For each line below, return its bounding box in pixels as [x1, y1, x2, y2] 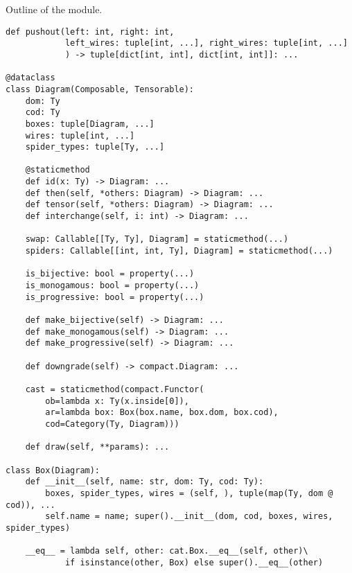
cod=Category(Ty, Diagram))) [45, 418, 179, 429]
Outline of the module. [6, 2, 103, 16]
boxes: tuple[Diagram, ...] [25, 118, 155, 129]
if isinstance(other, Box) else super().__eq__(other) [64, 557, 324, 567]
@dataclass [6, 73, 55, 83]
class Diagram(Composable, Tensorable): [6, 84, 195, 94]
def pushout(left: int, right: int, [6, 26, 175, 37]
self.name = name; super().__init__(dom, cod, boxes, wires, [45, 511, 333, 522]
